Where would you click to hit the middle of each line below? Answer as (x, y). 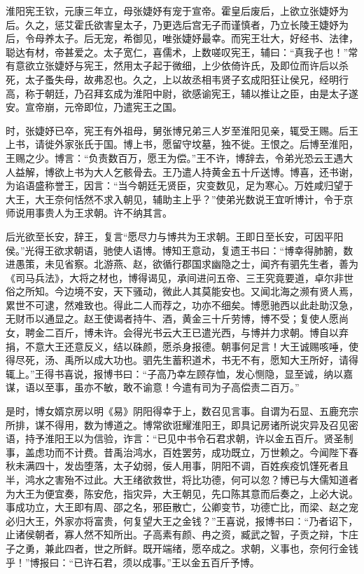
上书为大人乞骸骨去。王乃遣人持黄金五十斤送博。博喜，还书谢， (211, 171)
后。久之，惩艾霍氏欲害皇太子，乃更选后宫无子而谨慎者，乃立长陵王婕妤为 (177, 24)
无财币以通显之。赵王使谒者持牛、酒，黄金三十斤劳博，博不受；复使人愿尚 (177, 319)
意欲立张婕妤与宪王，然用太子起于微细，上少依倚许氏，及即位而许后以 (177, 66)
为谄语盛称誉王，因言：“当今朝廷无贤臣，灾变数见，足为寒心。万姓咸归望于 (180, 185)
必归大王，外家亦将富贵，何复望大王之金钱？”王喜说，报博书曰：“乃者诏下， (182, 520)
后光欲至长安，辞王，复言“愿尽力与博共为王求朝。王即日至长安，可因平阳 (175, 236)
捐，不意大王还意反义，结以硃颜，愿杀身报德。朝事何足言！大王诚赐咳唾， (177, 346)
